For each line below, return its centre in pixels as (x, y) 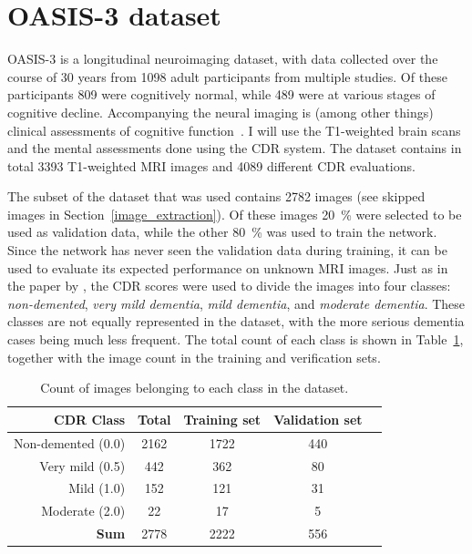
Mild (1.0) (97, 488)
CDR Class (90, 419)
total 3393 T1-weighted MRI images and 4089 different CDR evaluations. (211, 165)
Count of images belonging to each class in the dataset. (195, 388)
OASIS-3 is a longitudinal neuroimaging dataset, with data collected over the (223, 59)
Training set (222, 419)
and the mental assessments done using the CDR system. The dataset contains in (235, 148)
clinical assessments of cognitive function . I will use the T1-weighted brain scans (234, 130)
